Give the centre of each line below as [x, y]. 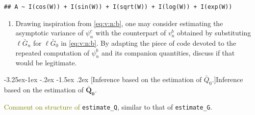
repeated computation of [52, 52]
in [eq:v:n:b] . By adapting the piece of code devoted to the [149, 43]
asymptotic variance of [49, 33]
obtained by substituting [214, 33]
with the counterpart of [131, 33]
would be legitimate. [46, 63]
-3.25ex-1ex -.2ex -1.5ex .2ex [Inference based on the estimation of [103, 79]
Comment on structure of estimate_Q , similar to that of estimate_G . [108, 106]
